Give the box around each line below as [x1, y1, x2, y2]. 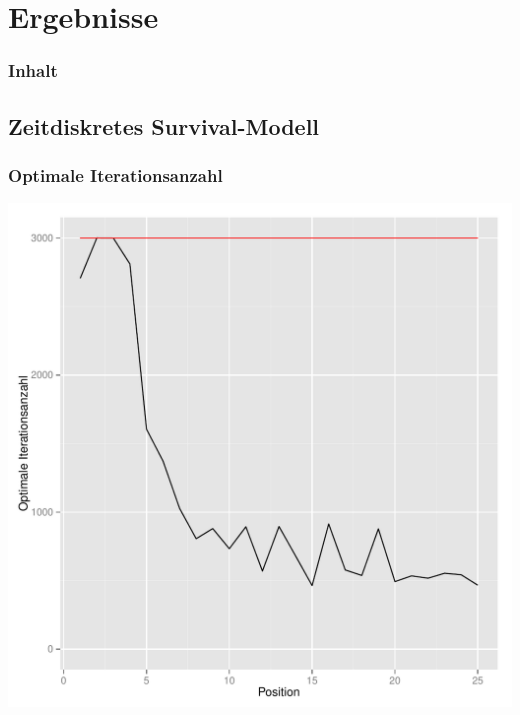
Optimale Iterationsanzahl [8, 162, 223, 187]
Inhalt [8, 58, 58, 83]
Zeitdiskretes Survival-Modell [8, 110, 320, 141]
